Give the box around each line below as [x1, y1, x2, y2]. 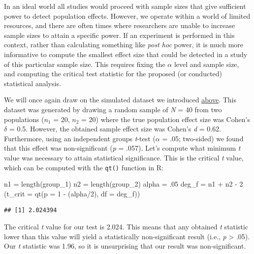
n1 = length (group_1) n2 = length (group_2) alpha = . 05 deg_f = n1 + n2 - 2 [4, 179, 243, 189]
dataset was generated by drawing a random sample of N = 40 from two [4, 104, 222, 114]
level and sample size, [174, 59, 239, 69]
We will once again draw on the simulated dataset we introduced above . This [4, 95, 237, 105]
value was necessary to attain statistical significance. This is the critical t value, [4, 152, 244, 162]
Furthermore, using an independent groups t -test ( [4, 133, 156, 143]
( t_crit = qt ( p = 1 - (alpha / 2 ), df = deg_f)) [4, 188, 140, 198]
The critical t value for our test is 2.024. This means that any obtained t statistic [4, 221, 248, 231]
